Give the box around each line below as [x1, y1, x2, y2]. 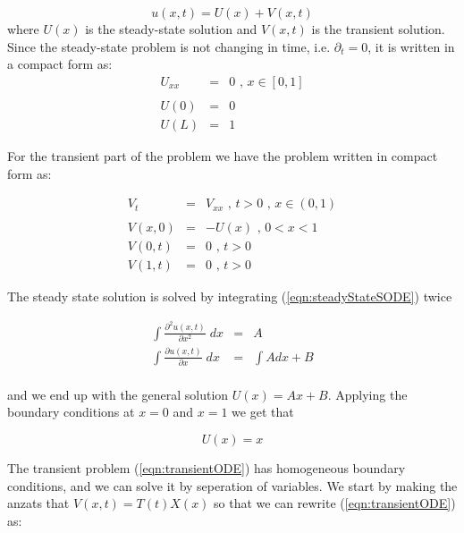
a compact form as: [7, 55, 113, 73]
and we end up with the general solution [7, 385, 229, 403]
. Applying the [327, 385, 408, 403]
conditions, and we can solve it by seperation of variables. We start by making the [7, 476, 458, 495]
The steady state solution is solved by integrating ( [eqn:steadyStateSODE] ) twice [7, 287, 452, 306]
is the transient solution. [311, 20, 445, 38]
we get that [232, 402, 294, 421]
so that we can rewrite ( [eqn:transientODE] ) [214, 494, 456, 512]
